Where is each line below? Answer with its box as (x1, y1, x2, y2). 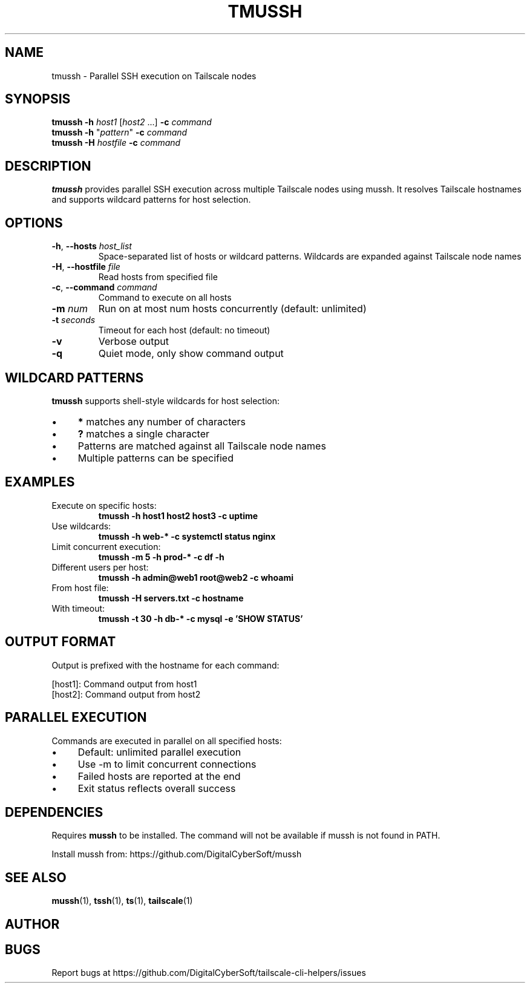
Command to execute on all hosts (98, 292, 232, 303)
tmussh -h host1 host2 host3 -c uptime (98, 510, 258, 521)
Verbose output (98, 335, 169, 348)
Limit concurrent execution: (51, 541, 161, 552)
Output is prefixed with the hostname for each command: (51, 659, 280, 670)
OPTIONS (5, 215, 63, 231)
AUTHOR (5, 916, 60, 932)
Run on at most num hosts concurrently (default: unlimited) (98, 303, 367, 315)
